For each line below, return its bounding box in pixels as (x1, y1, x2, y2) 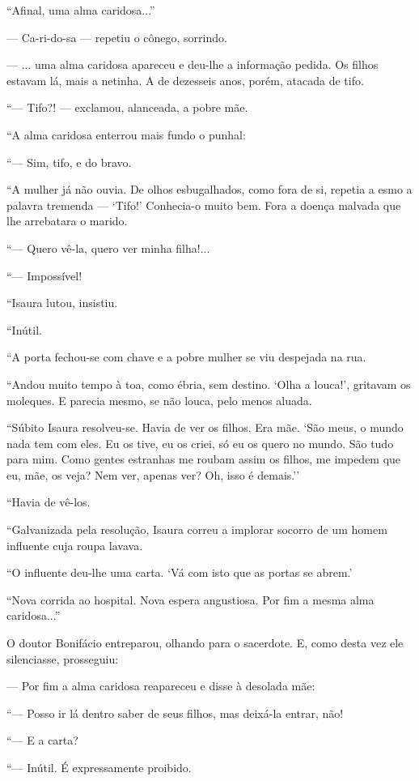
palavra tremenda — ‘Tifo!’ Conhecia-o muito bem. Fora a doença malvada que (6, 196, 401, 213)
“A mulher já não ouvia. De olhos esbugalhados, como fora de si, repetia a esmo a (6, 181, 413, 198)
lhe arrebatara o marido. (6, 212, 128, 229)
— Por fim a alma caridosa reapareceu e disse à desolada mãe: (6, 677, 315, 694)
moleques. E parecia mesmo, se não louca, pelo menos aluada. (6, 391, 312, 408)
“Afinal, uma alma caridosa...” (6, 2, 155, 18)
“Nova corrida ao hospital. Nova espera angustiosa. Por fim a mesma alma (6, 591, 375, 608)
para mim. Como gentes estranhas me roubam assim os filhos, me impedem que (6, 450, 401, 467)
